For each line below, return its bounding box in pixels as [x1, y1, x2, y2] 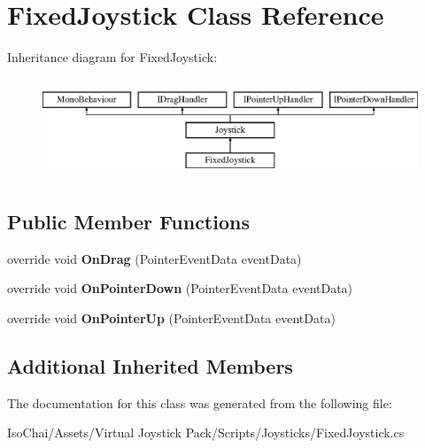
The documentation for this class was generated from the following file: [7, 393, 392, 412]
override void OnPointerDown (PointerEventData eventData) [7, 279, 353, 297]
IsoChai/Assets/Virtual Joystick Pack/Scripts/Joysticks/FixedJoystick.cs [7, 423, 405, 442]
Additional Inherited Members [7, 352, 293, 380]
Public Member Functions [7, 208, 250, 236]
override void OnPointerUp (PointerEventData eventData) [7, 309, 336, 328]
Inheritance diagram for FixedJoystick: [7, 48, 218, 66]
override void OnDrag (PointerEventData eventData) [7, 249, 302, 267]
